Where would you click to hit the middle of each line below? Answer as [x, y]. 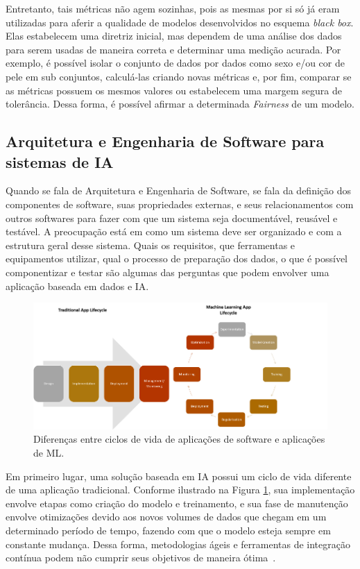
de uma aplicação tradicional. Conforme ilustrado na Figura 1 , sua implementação [180, 490]
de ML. [49, 452]
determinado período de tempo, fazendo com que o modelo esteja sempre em [168, 530]
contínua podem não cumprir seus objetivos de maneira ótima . [141, 558]
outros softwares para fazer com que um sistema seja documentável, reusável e [172, 218]
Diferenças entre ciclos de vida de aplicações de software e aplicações [179, 439]
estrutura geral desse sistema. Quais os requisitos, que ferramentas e [151, 245]
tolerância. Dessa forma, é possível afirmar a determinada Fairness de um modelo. [180, 104]
